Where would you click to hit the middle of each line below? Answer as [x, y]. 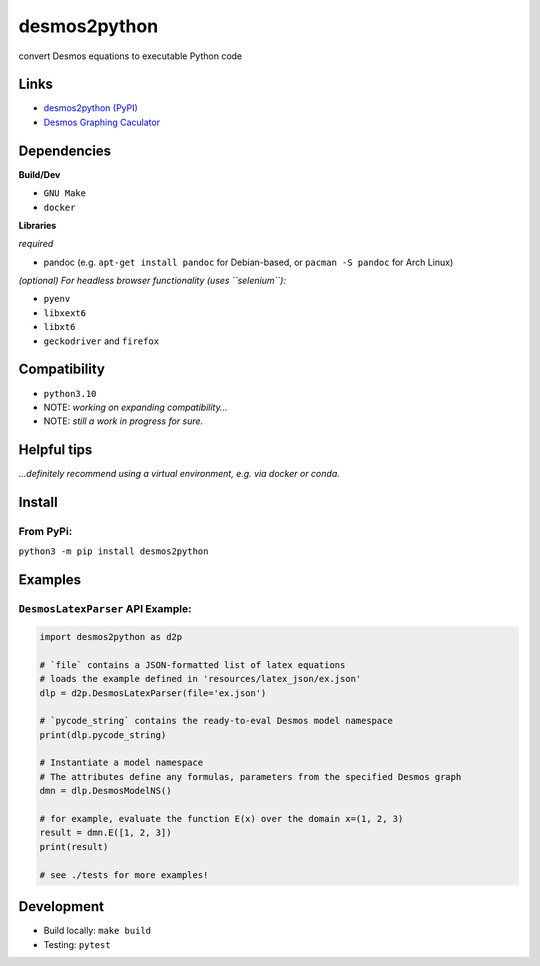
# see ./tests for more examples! [124, 874]
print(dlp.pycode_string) [103, 734]
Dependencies [65, 150]
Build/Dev [39, 174]
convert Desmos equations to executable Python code [130, 56]
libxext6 [65, 313]
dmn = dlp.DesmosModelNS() [105, 791]
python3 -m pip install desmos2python [113, 551]
